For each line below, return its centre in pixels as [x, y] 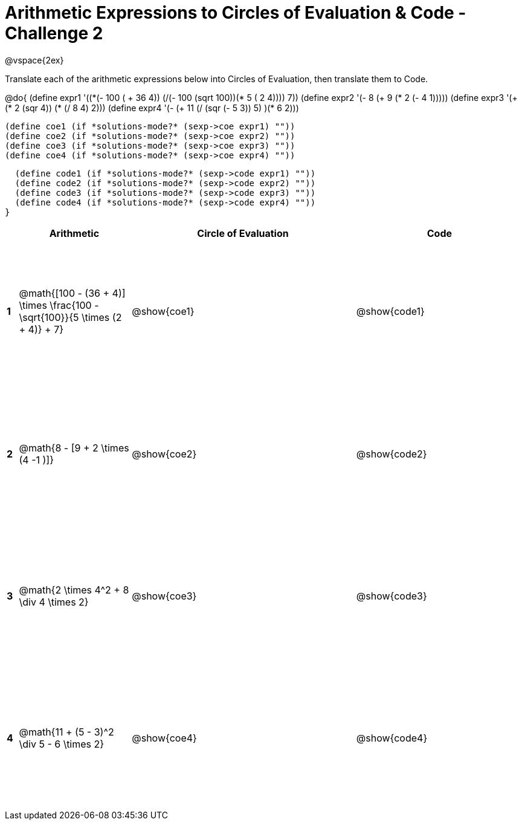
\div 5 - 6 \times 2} [62, 744]
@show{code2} [391, 454]
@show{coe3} [164, 596]
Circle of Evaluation [243, 233]
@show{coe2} [164, 454]
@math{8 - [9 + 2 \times [74, 448]
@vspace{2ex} [34, 60]
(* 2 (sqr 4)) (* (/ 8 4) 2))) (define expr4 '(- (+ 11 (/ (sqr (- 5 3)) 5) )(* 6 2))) [152, 108]
